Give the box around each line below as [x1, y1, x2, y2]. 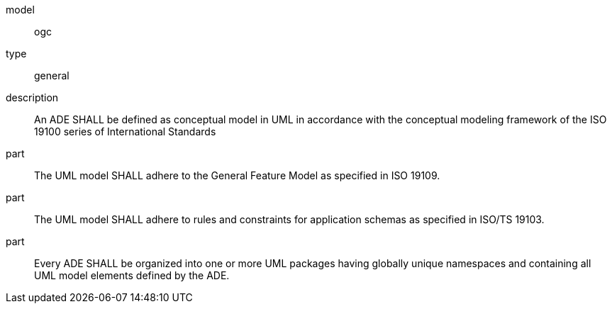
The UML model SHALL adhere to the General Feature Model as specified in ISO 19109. [34, 169, 440, 181]
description [6, 91, 59, 103]
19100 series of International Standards [34, 125, 216, 137]
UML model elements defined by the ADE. [34, 269, 230, 281]
